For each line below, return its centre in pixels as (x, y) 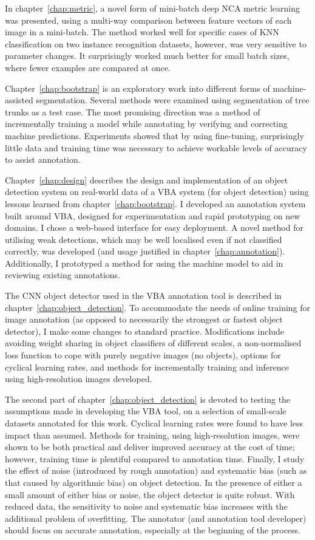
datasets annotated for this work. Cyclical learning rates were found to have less (154, 423)
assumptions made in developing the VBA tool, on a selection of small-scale (146, 411)
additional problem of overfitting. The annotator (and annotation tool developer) (156, 518)
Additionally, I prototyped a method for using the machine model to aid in (144, 263)
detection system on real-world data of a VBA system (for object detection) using (157, 192)
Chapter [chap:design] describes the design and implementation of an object (147, 179)
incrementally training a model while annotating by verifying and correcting (146, 124)
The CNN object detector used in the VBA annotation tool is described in (143, 296)
